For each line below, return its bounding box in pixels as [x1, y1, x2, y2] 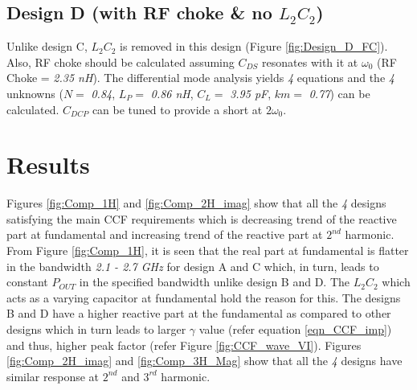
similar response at [6, 367, 100, 384]
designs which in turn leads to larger [6, 321, 186, 338]
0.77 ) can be [309, 84, 370, 101]
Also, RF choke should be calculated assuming [6, 53, 235, 70]
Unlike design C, [6, 38, 88, 55]
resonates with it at [262, 53, 358, 70]
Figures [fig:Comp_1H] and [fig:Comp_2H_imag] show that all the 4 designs [6, 195, 386, 211]
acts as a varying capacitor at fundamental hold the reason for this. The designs [6, 289, 401, 306]
